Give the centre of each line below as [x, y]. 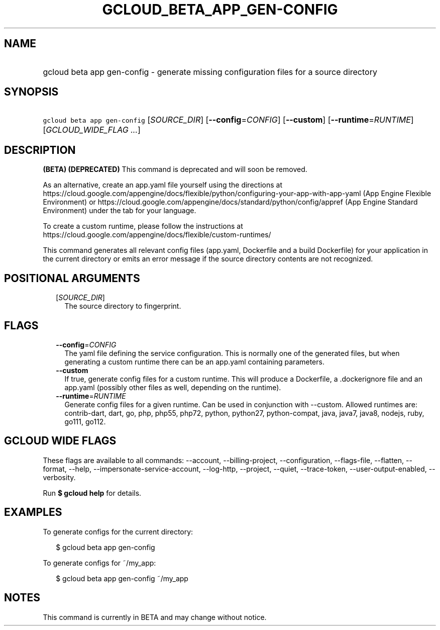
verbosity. [59, 477]
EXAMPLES [33, 512]
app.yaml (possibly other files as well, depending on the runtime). [173, 387]
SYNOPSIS [31, 92]
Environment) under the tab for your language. [120, 211]
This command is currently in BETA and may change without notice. [155, 617]
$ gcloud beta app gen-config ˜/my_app [122, 578]
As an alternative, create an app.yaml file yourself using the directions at [162, 185]
